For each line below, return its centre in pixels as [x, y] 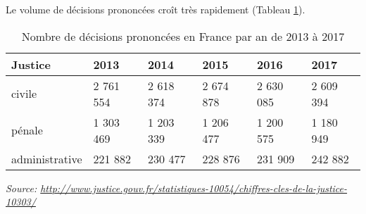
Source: [21, 188]
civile [24, 94]
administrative [47, 158]
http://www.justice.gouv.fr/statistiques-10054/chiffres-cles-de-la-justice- [194, 188]
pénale [27, 130]
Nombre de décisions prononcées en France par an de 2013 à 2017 [183, 36]
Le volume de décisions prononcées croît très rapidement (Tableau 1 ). [156, 9]
